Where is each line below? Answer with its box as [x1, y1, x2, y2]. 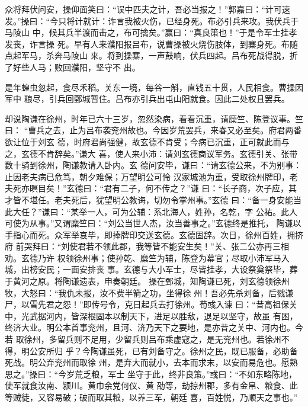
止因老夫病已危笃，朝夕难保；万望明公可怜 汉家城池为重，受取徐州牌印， [5, 170, 290, 182]
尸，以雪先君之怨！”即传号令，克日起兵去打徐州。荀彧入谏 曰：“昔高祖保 [5, 298, 289, 310]
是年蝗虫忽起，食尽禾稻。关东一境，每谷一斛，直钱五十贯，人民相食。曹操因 [5, 81, 303, 93]
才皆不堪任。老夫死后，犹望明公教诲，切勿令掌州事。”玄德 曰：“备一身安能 [5, 193, 293, 206]
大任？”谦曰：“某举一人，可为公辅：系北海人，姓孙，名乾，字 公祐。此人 [12, 205, 297, 217]
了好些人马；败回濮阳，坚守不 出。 [5, 60, 140, 73]
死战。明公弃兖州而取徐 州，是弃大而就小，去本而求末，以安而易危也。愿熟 [5, 356, 298, 368]
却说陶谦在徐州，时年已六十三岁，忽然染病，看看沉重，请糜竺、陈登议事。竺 [5, 112, 303, 124]
